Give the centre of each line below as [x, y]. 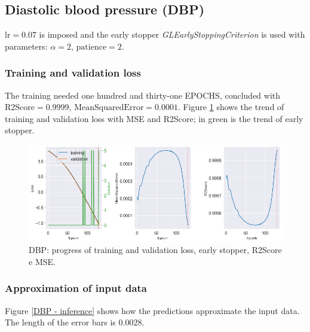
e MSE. [42, 261]
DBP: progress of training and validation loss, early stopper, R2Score [155, 250]
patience [91, 47]
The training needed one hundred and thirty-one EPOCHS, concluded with [143, 95]
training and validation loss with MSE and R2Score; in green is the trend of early [154, 118]
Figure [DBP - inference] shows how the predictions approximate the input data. [152, 310]
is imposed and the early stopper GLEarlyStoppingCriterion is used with [172, 34]
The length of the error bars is [60, 322]
